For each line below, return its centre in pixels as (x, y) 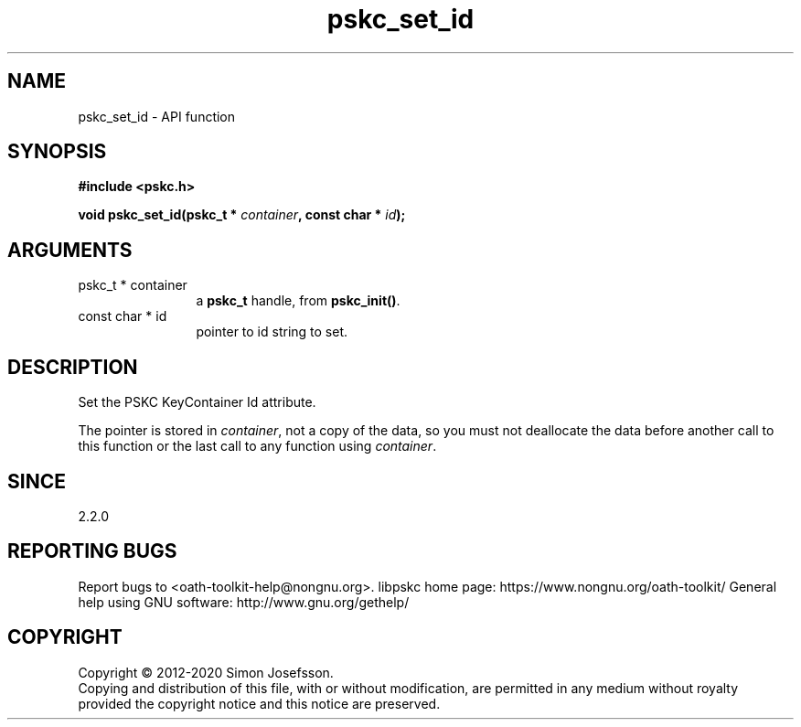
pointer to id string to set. (272, 332)
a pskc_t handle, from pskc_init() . (298, 301)
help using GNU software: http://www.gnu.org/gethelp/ (244, 602)
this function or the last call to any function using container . (257, 446)
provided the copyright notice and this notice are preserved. (259, 703)
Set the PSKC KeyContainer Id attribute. (197, 402)
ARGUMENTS (70, 250)
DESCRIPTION (73, 367)
